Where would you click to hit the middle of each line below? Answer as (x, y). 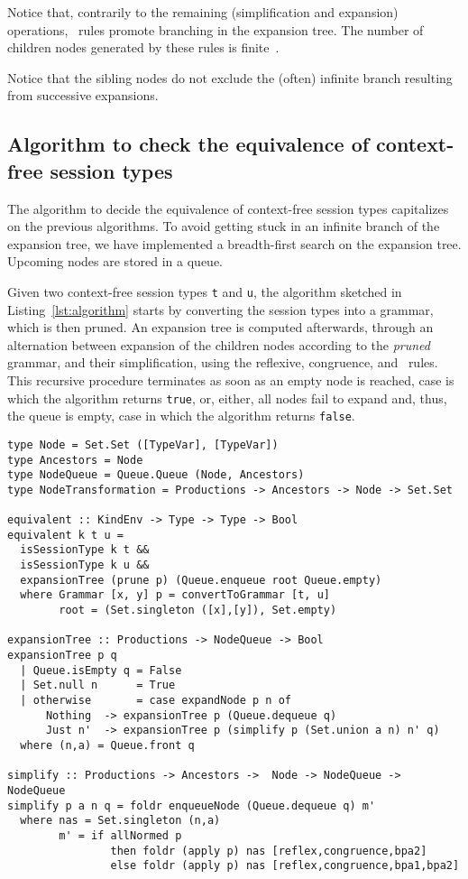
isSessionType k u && (85, 565)
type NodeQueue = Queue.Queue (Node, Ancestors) (156, 475)
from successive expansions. (83, 95)
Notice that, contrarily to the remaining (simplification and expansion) (203, 12)
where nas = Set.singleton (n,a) (120, 821)
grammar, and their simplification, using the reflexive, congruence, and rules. (223, 362)
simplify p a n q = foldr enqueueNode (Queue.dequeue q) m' (192, 805)
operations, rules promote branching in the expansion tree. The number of (216, 29)
